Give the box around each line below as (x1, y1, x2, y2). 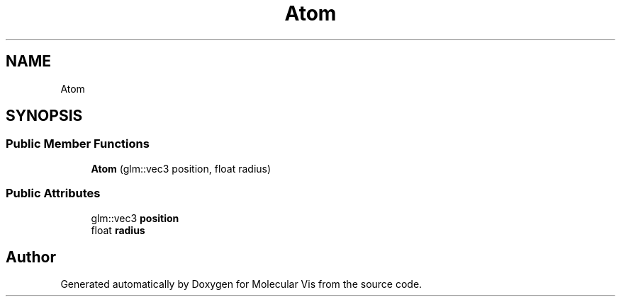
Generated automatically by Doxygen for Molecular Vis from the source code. (60, 278, 423, 291)
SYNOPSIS (6, 107, 83, 125)
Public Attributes (6, 186, 101, 201)
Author (6, 248, 56, 266)
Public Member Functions (6, 137, 150, 151)
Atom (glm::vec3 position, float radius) (91, 162, 272, 175)
